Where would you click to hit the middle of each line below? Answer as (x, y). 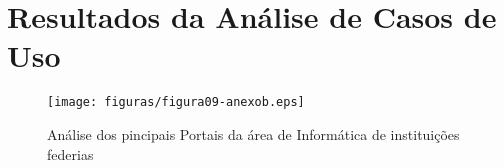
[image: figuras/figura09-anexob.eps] (176, 102)
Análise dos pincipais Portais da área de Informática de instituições (253, 133)
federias (70, 153)
